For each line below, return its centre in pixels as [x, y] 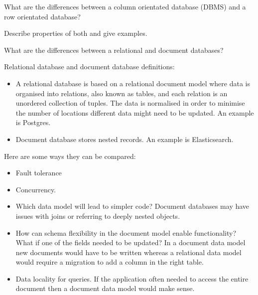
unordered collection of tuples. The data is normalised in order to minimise [130, 103]
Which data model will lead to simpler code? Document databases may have [132, 206]
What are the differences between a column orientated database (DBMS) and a [125, 6]
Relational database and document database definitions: [89, 67]
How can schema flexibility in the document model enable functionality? [126, 232]
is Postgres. [33, 122]
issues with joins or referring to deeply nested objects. [98, 216]
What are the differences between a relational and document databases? [114, 50]
